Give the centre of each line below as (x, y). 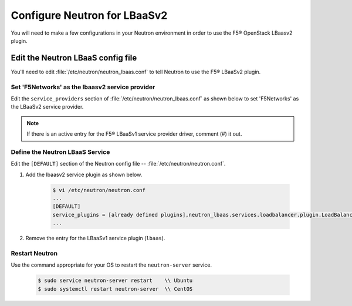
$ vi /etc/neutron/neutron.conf (99, 190)
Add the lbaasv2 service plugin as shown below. (84, 174)
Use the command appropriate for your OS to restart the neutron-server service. (111, 265)
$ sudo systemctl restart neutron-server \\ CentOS (115, 289)
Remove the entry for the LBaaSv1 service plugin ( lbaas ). (95, 238)
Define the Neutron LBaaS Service (60, 152)
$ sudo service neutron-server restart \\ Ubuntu (115, 281)
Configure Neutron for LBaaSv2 (89, 15)
